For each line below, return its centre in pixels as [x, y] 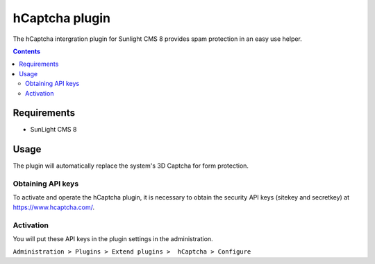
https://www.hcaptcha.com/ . [54, 207]
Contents [27, 51]
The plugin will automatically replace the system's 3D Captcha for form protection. [131, 166]
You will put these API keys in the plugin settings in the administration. [113, 238]
